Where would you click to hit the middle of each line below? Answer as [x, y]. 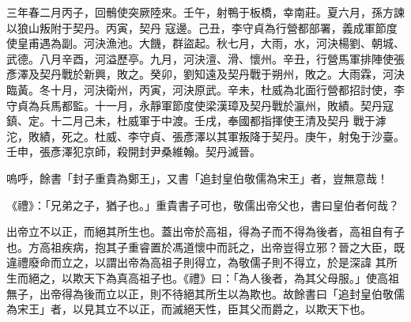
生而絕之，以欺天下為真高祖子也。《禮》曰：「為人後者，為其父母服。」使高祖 [203, 277]
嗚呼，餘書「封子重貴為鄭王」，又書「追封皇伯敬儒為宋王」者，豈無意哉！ [197, 178]
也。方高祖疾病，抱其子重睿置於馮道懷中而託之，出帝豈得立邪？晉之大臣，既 [205, 246]
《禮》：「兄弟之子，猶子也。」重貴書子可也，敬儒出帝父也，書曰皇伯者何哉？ [203, 205]
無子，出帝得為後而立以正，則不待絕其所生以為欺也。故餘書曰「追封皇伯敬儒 [205, 293]
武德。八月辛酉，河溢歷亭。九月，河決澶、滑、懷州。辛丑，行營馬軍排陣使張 [205, 58]
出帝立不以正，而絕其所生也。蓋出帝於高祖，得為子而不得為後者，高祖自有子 [205, 231]
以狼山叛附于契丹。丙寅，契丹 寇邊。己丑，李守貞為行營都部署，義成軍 [191, 27]
